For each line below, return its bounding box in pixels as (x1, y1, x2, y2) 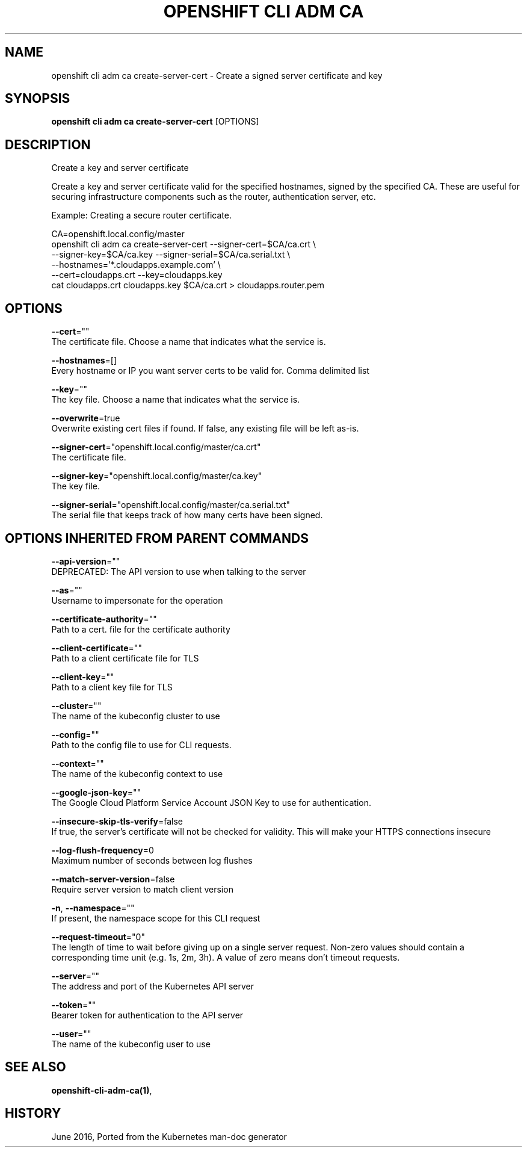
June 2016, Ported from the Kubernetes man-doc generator (51, 1131, 287, 1142)
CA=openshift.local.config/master (51, 229, 185, 240)
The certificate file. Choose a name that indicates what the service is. (51, 336, 326, 347)
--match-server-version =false (51, 873, 175, 884)
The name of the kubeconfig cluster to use (51, 710, 220, 721)
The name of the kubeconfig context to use (51, 768, 223, 779)
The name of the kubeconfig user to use (51, 1038, 211, 1049)
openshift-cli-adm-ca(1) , (51, 1085, 152, 1095)
